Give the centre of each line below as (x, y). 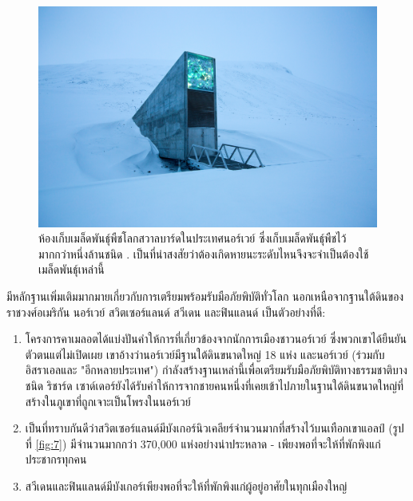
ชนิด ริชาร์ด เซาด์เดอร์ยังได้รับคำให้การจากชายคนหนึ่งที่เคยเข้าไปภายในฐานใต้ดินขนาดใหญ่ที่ (214, 385)
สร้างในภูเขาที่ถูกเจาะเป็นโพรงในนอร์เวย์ (108, 401)
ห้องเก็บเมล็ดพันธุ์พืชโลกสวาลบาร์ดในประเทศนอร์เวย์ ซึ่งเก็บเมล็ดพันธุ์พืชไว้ (193, 238)
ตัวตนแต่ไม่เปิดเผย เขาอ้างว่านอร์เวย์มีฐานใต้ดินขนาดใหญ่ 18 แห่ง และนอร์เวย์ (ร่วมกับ (205, 354)
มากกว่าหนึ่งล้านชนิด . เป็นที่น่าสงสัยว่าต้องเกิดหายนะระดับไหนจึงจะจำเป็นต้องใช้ (204, 253)
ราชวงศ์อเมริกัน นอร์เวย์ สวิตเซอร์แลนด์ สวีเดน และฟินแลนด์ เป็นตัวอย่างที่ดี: (166, 312)
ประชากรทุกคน (56, 459)
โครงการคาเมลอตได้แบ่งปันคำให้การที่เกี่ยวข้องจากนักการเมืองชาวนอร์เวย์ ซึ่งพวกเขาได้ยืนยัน (216, 339)
